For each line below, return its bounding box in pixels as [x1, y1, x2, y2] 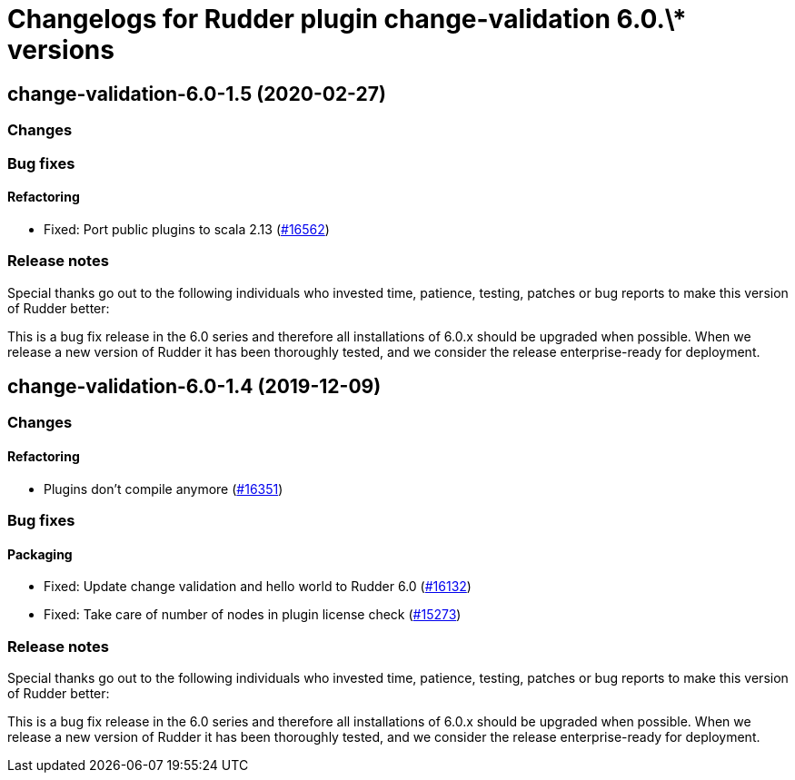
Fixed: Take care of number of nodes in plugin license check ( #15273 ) [44, 607, 462, 623]
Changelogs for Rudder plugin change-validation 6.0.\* [7, 4, 687, 35]
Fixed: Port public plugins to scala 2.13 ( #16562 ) [44, 221, 330, 237]
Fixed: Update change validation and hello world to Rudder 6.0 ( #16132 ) [44, 578, 472, 595]
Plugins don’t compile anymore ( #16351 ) [44, 480, 283, 497]
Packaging [7, 546, 73, 562]
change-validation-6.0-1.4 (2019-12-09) [7, 374, 382, 398]
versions [7, 35, 114, 65]
